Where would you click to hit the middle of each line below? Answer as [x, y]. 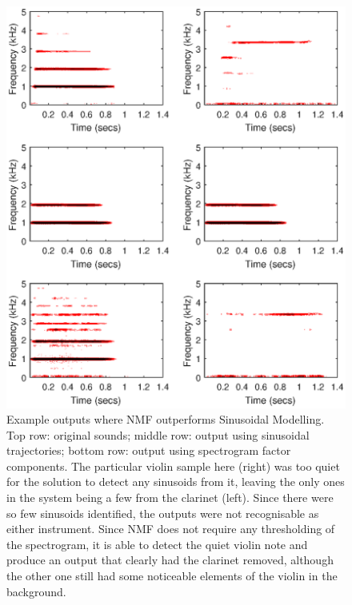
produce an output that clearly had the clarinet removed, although [170, 560]
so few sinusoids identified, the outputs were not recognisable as [163, 513]
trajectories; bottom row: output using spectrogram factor [149, 450]
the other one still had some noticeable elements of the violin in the [172, 576]
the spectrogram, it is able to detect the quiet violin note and [157, 544]
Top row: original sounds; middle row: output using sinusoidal [158, 434]
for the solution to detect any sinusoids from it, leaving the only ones [176, 482]
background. [36, 591]
